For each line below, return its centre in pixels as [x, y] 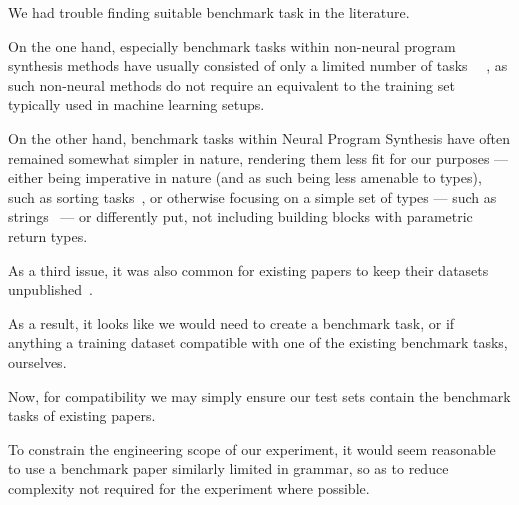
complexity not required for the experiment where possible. [189, 487]
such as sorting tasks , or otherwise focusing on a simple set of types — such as [252, 196]
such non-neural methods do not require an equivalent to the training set [231, 84]
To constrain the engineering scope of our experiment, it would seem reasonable [252, 448]
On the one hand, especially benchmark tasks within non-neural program [232, 45]
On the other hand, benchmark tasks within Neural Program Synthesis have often [259, 137]
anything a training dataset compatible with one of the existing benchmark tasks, [258, 342]
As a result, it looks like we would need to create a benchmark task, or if [231, 322]
